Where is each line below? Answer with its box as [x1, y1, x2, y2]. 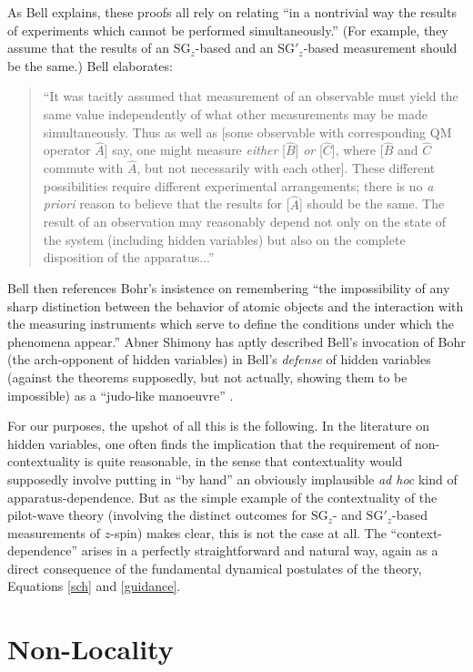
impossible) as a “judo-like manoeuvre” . [7, 385, 234, 404]
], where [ [331, 140, 384, 159]
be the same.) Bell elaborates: [7, 56, 173, 75]
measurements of [7, 523, 101, 542]
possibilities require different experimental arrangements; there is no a [43, 176, 434, 195]
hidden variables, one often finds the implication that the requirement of [7, 433, 411, 453]
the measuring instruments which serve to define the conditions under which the [7, 314, 454, 333]
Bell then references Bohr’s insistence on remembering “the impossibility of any [7, 278, 450, 297]
